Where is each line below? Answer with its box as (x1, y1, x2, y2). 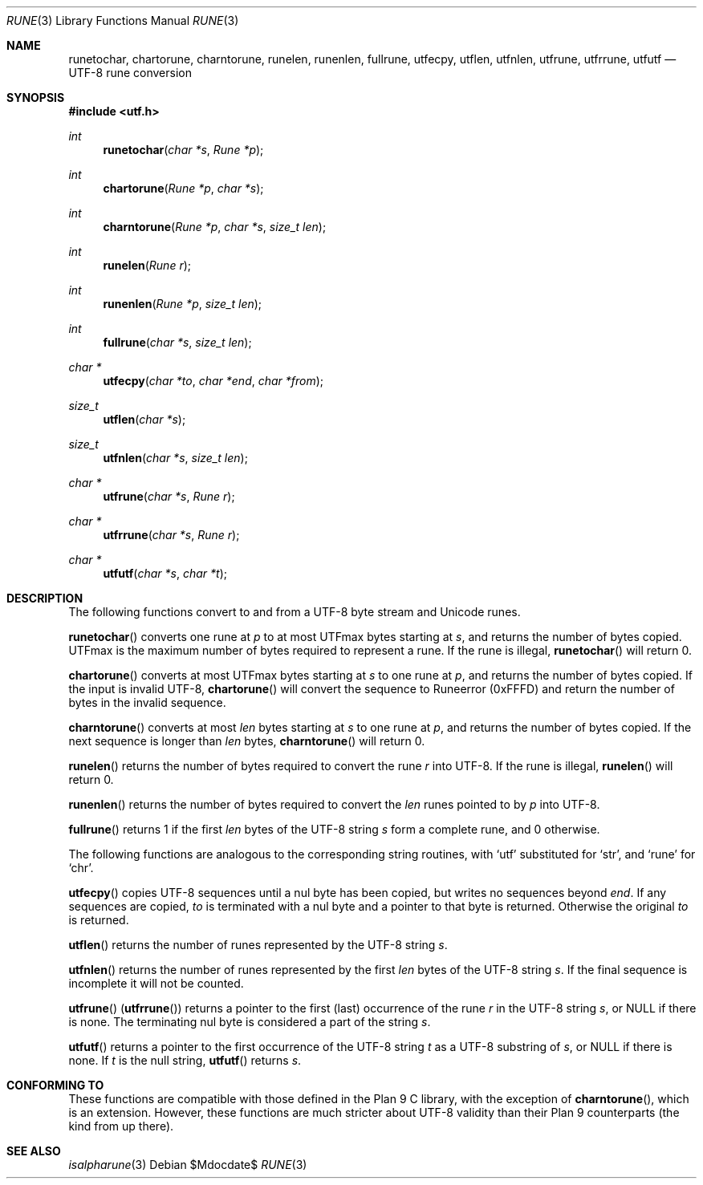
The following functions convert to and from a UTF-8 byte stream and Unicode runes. (68, 605, 521, 619)
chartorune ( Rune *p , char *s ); (103, 181, 264, 195)
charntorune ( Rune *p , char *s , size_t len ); (103, 220, 327, 233)
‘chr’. (68, 861, 94, 875)
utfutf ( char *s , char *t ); (103, 566, 227, 580)
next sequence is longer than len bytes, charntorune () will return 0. (68, 734, 425, 748)
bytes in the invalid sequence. (68, 696, 226, 709)
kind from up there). (68, 1119, 174, 1133)
